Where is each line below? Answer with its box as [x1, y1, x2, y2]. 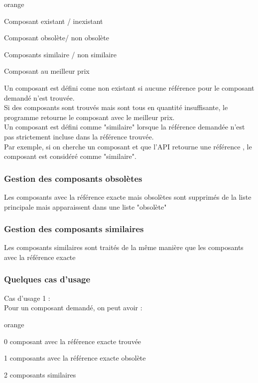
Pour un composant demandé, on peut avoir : [4, 302, 142, 313]
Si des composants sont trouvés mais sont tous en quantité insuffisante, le [4, 102, 228, 113]
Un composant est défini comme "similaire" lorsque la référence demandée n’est [4, 122, 245, 132]
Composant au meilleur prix [4, 66, 90, 76]
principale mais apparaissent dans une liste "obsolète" [4, 201, 167, 212]
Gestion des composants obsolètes [4, 172, 142, 184]
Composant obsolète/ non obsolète [4, 32, 109, 43]
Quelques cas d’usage [4, 273, 91, 285]
